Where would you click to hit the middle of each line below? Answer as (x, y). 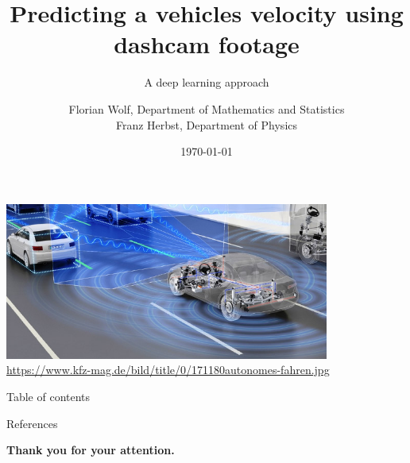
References (32, 423)
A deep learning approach (207, 82)
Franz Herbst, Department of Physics (207, 124)
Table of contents (48, 396)
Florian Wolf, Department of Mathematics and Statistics (207, 108)
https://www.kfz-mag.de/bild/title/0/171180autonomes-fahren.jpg (168, 370)
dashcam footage (207, 44)
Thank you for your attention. (91, 450)
